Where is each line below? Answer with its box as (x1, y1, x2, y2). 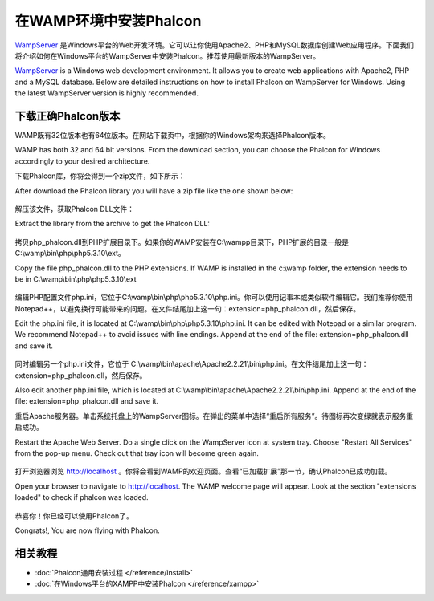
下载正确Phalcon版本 (14, 109, 121, 123)
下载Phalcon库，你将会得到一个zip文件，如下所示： (14, 171, 186, 181)
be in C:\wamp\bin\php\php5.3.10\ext (14, 274, 137, 284)
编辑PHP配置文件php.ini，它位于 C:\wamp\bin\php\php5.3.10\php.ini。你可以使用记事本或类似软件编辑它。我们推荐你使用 (14, 293, 414, 303)
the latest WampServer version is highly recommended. (14, 88, 199, 98)
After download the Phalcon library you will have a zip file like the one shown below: (14, 185, 293, 196)
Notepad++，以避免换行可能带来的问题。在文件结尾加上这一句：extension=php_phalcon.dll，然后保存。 (14, 303, 361, 313)
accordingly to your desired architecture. (14, 156, 150, 166)
